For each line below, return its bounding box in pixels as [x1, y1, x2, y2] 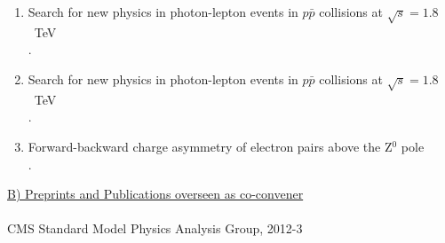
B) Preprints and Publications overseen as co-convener [7, 184, 304, 203]
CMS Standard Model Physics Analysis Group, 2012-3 [7, 219, 303, 238]
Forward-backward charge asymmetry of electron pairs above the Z [28, 137, 393, 155]
